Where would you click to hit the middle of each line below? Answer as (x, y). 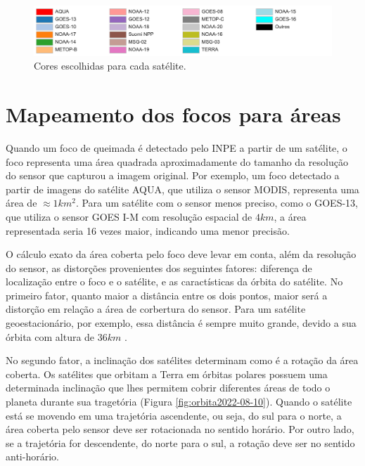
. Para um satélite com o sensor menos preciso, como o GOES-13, (217, 203)
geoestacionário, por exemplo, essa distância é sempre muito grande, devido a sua (181, 323)
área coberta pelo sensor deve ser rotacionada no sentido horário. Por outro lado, (180, 429)
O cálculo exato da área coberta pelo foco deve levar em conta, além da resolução (181, 254)
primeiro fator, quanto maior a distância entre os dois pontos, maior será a (167, 295)
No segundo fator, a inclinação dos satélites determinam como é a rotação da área (182, 360)
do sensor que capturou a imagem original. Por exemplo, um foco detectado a (173, 175)
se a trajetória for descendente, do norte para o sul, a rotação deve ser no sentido (180, 442)
